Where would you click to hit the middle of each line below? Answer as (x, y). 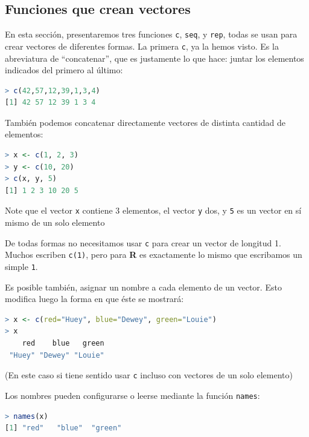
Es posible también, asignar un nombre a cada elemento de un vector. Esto (143, 287)
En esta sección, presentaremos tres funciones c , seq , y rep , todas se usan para (151, 34)
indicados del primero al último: (64, 70)
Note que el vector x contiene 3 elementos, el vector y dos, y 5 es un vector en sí (153, 210)
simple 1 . (21, 267)
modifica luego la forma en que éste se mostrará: (94, 299)
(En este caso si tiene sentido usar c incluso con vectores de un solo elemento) (149, 375)
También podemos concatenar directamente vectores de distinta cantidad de (145, 122)
